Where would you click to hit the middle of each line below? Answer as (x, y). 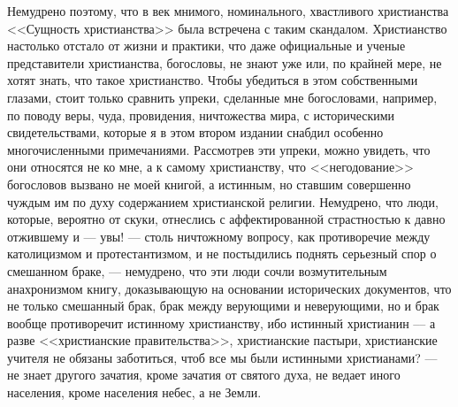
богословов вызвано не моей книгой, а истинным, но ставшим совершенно (209, 184)
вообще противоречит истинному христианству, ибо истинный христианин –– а (221, 323)
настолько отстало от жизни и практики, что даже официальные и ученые (206, 46)
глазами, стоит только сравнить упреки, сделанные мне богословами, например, (222, 97)
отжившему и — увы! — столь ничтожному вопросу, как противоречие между (219, 236)
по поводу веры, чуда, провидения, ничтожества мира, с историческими (201, 115)
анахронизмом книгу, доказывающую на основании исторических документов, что (229, 288)
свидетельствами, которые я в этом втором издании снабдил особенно (195, 132)
